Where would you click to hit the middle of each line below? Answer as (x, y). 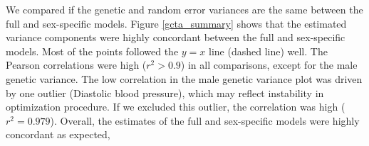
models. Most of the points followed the (92, 51)
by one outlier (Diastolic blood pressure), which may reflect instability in (165, 92)
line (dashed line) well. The (268, 51)
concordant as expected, (58, 134)
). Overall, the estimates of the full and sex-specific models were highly (205, 120)
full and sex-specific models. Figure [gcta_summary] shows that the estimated (176, 23)
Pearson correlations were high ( (76, 65)
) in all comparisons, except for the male (269, 65)
